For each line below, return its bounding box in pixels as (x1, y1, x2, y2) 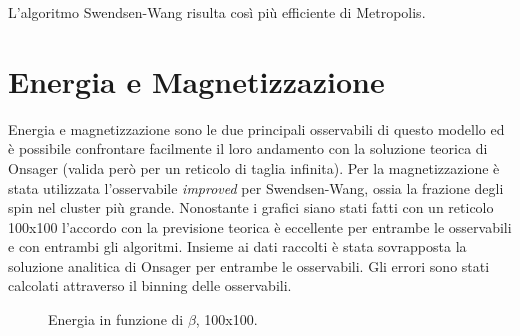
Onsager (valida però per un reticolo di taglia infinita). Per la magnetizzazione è (8, 157, 500, 178)
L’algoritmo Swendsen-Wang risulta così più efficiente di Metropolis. (8, 2, 426, 22)
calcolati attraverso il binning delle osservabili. (8, 275, 292, 296)
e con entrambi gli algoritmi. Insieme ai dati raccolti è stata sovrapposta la (8, 236, 467, 257)
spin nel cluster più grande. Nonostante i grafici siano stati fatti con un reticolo (8, 197, 494, 218)
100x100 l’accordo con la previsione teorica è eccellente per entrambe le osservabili (8, 216, 512, 237)
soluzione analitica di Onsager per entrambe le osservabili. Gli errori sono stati (8, 255, 490, 276)
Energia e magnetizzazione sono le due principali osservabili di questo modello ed (8, 118, 505, 139)
